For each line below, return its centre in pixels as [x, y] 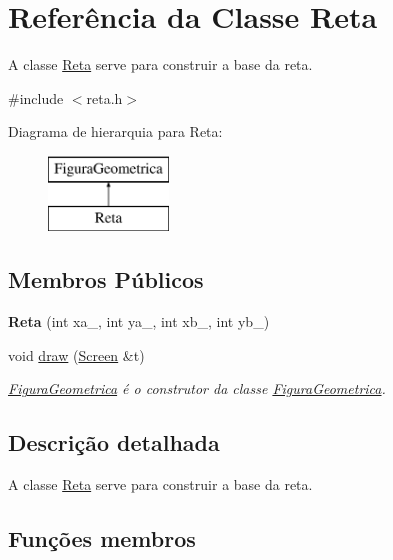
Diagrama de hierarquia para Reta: [115, 131]
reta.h [104, 97]
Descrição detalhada [114, 442]
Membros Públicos [106, 279]
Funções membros [102, 538]
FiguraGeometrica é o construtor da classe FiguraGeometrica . [197, 388]
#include [36, 97]
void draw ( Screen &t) [76, 354]
